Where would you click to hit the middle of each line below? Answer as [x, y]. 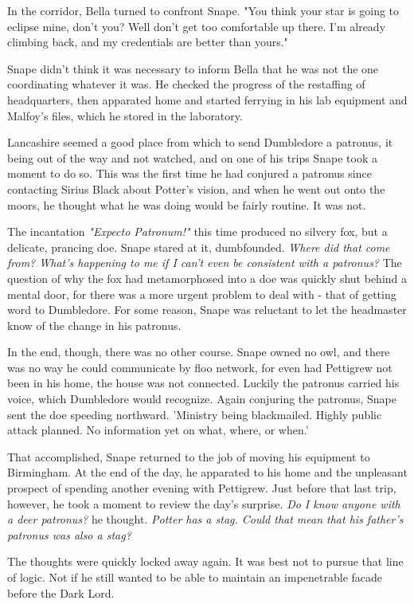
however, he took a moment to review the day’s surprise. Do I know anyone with [204, 503]
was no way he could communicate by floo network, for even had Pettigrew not [200, 367]
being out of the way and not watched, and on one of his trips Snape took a [192, 157]
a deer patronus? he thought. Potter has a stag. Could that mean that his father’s [205, 519]
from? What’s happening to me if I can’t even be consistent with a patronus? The [205, 263]
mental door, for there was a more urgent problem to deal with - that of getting [202, 294]
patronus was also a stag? [69, 534]
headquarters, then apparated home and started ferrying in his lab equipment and [207, 99]
